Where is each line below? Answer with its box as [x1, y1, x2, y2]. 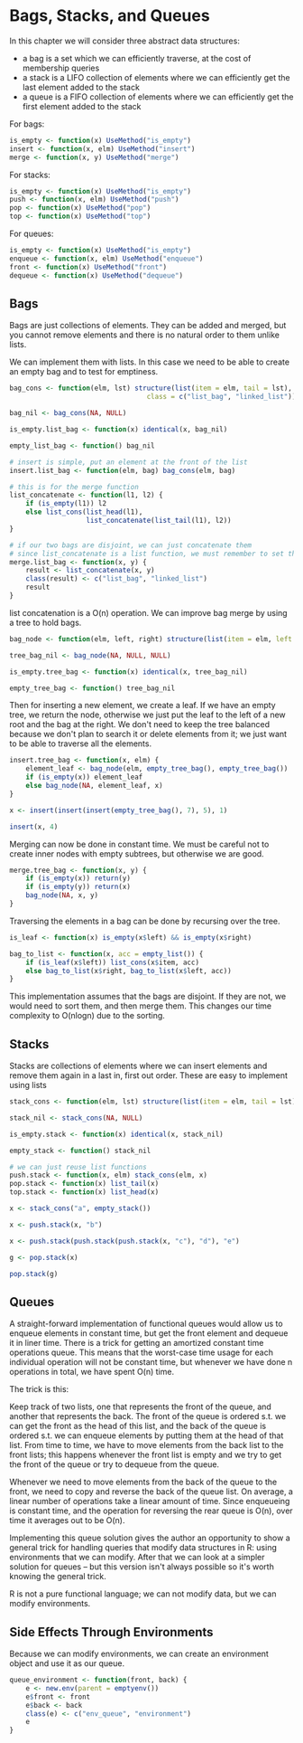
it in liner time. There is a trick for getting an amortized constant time [9, 1338, 264, 1349]
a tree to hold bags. [9, 617, 82, 628]
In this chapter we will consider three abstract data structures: [9, 35, 241, 46]
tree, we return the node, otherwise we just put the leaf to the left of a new [9, 709, 286, 720]
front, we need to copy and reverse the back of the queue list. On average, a [9, 1486, 293, 1497]
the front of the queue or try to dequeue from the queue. [9, 1459, 219, 1470]
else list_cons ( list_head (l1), [25, 507, 143, 516]
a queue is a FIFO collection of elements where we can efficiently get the [22, 91, 294, 102]
